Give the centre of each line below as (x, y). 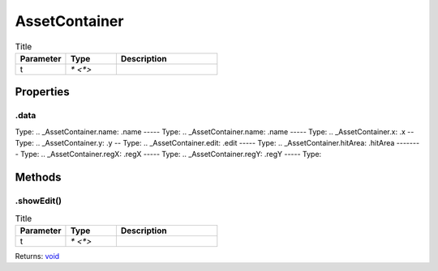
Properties (42, 92)
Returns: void (37, 256)
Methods (38, 178)
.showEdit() (39, 201)
